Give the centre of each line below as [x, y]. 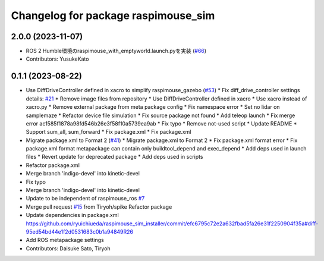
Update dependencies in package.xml [72, 215]
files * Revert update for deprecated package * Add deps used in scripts [114, 157]
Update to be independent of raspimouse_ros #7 [85, 199]
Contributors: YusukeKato [57, 59]
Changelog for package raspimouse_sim [113, 15]
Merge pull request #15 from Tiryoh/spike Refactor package [99, 207]
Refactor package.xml [53, 165]
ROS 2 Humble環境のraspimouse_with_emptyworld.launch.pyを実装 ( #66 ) [116, 51]
